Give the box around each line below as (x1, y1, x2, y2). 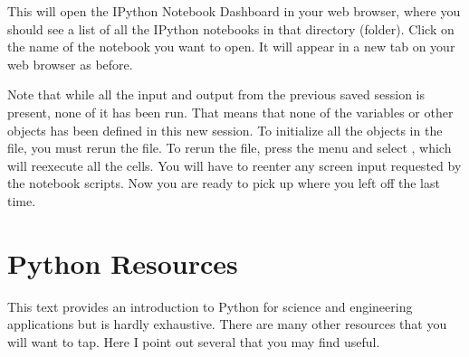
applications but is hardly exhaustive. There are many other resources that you (7, 315, 447, 334)
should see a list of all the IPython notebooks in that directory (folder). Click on (7, 19, 455, 38)
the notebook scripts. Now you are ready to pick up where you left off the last (7, 174, 440, 193)
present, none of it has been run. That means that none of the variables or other (7, 102, 454, 121)
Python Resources (7, 244, 238, 281)
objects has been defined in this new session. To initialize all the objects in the (7, 120, 443, 139)
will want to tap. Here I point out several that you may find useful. (7, 332, 380, 351)
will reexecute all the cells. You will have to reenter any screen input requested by (7, 155, 462, 174)
